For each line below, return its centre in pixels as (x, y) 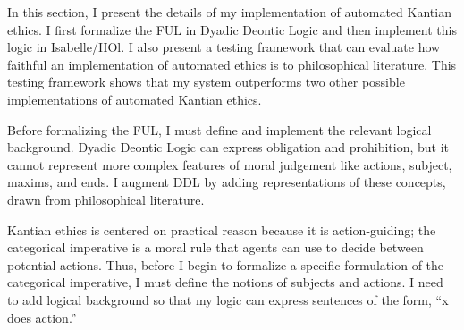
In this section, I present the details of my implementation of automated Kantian (229, 12)
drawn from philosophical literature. (106, 199)
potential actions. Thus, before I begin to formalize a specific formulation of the (226, 264)
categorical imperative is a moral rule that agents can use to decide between (215, 247)
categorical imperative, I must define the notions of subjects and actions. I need (225, 282)
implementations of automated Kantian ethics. (135, 99)
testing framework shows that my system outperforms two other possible (206, 82)
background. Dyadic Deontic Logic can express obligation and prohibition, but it (228, 147)
